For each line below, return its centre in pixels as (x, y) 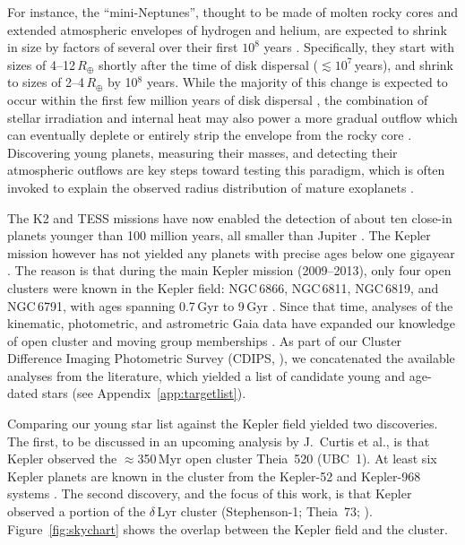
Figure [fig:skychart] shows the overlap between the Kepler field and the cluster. (228, 528)
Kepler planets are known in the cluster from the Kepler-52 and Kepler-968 (214, 476)
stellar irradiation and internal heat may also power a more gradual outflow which (232, 117)
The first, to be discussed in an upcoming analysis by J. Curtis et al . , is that (219, 441)
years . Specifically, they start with (359, 47)
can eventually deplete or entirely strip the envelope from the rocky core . (210, 135)
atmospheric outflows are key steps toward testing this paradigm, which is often (226, 170)
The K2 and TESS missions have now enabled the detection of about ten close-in (230, 217)
